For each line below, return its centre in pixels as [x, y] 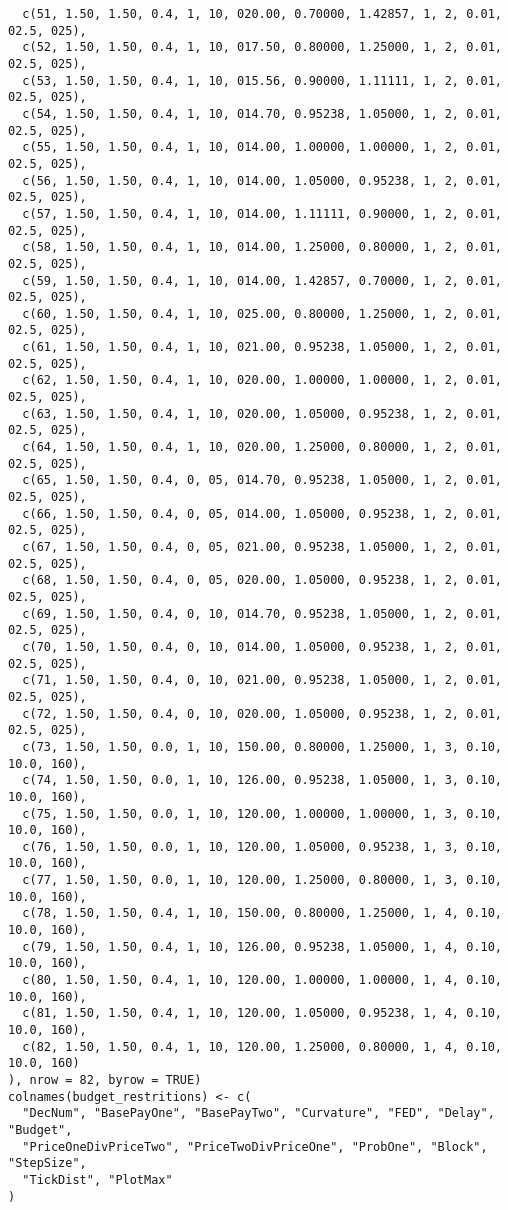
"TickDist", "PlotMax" [97, 1179]
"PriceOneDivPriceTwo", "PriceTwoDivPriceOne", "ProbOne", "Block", [255, 1146]
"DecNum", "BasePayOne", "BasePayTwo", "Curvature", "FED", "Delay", [258, 1113]
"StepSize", [47, 1163]
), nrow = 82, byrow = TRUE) [105, 1080]
